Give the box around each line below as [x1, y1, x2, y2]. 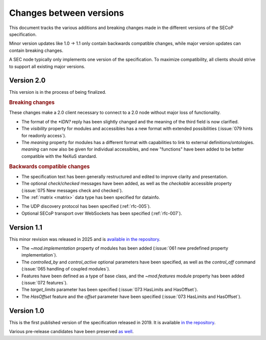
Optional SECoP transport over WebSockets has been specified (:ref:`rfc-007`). [21, 210, 182, 216]
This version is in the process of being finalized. [9, 89, 106, 95]
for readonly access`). [21, 132, 66, 138]
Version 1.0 [9, 306, 44, 315]
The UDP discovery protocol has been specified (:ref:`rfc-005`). [21, 203, 151, 209]
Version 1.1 [9, 223, 43, 231]
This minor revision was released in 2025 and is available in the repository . [9, 236, 161, 242]
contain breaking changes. [9, 47, 64, 53]
